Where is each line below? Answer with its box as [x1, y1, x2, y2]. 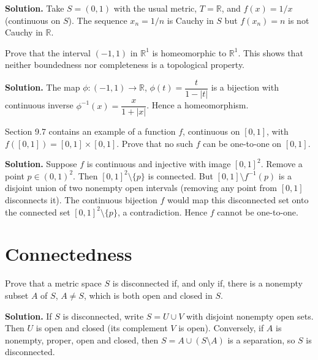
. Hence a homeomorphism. [146, 99, 249, 111]
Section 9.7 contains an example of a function [5, 125, 176, 138]
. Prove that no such [116, 137, 193, 149]
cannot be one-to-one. [217, 205, 298, 218]
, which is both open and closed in [83, 288, 213, 301]
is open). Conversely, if [178, 321, 264, 334]
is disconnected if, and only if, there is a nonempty [112, 277, 303, 290]
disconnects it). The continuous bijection [5, 193, 157, 206]
